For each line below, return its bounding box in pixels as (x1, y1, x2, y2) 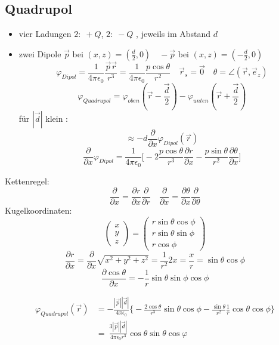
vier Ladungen (18, 27, 72, 40)
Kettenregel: (5, 174, 49, 187)
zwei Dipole (18, 47, 61, 60)
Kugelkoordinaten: (5, 204, 72, 217)
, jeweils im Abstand (136, 27, 211, 40)
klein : (45, 112, 68, 124)
